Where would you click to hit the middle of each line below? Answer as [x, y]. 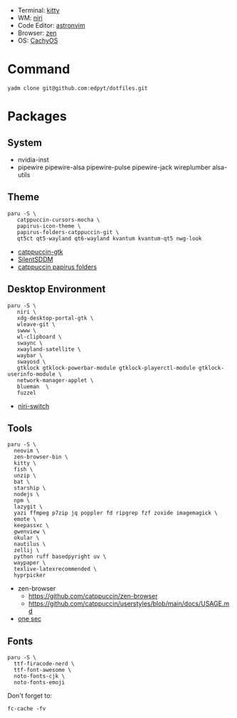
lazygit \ [28, 507]
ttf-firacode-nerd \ [44, 664]
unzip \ [25, 476]
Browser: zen [37, 33]
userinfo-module [31, 374]
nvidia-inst [33, 159]
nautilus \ [30, 544]
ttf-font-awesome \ [43, 670]
